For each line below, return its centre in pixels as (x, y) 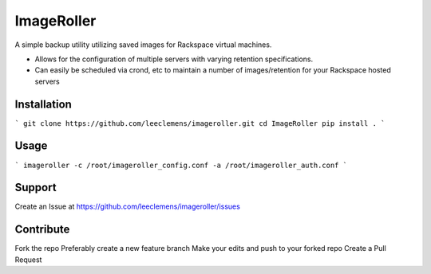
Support (36, 188)
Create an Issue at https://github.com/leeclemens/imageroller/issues (128, 206)
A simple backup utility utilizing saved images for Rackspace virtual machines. (143, 45)
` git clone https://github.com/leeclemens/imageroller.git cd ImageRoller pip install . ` (200, 123)
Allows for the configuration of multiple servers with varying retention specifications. (174, 59)
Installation (43, 104)
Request (28, 260)
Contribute (42, 230)
